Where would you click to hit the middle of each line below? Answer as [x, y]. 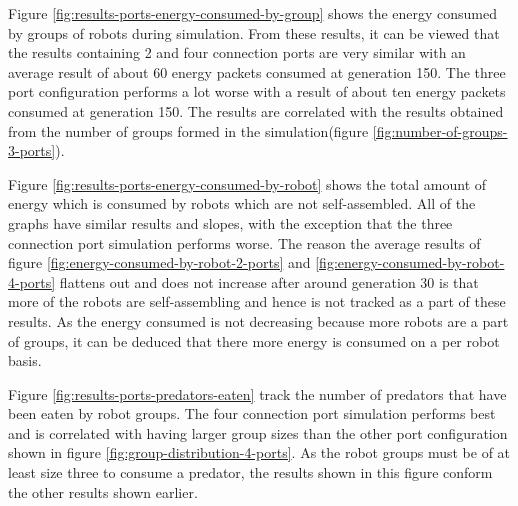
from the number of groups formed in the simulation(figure [188, 130]
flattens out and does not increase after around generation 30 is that [269, 281]
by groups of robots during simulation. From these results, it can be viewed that [254, 32]
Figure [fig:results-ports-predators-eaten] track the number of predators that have [257, 393]
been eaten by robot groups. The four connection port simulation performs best [252, 413]
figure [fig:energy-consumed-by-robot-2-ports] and [159, 262]
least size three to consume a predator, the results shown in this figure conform [250, 472]
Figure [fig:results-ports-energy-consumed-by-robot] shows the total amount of [247, 183]
